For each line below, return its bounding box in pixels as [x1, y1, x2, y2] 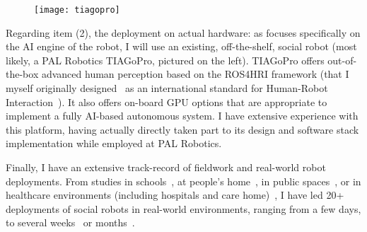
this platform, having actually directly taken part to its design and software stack [6, 122, 359, 137]
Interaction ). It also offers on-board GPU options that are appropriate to [6, 94, 327, 109]
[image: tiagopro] [34, 5, 120, 15]
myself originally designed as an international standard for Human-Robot [6, 81, 328, 95]
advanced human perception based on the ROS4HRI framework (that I [41, 66, 349, 81]
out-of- [327, 52, 357, 67]
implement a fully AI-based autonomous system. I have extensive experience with [6, 108, 359, 123]
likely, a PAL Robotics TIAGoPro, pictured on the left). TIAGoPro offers [6, 52, 325, 67]
